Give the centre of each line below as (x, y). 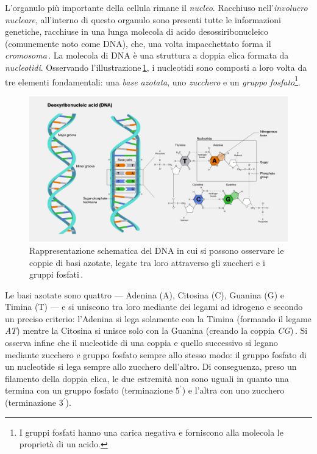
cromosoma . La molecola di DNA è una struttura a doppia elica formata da (147, 55)
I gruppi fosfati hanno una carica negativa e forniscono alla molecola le (151, 432)
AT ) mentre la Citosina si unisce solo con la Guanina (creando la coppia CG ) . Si (156, 330)
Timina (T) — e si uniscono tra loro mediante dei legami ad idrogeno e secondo (154, 307)
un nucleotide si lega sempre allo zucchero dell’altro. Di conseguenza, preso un (151, 366)
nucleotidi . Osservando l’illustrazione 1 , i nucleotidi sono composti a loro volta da (156, 67)
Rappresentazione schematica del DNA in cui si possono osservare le (157, 250)
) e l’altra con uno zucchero (233, 390)
